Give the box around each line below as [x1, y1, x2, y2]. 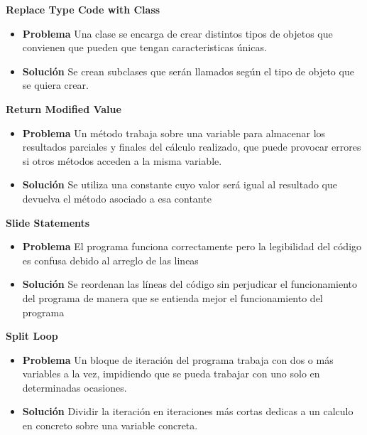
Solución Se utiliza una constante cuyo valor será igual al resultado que [22, 177, 338, 192]
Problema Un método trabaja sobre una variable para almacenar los [22, 125, 326, 140]
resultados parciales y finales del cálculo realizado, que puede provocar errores [22, 139, 361, 154]
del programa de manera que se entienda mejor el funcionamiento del [22, 290, 323, 305]
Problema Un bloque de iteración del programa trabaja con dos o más [22, 352, 334, 367]
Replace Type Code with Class [6, 2, 160, 16]
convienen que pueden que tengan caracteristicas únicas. [22, 40, 267, 55]
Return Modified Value [6, 101, 121, 116]
